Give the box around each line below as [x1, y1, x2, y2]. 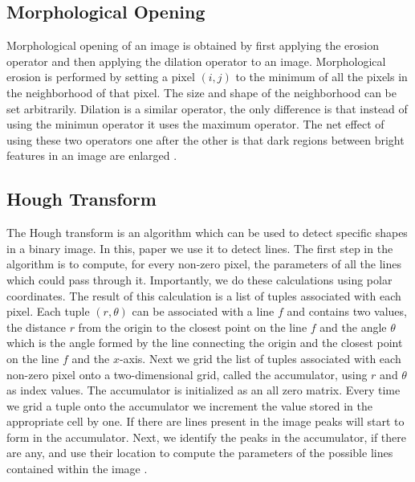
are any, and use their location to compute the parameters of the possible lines [6, 444, 393, 461]
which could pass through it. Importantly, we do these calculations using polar [6, 271, 393, 288]
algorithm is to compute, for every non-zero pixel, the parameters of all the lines [6, 255, 402, 272]
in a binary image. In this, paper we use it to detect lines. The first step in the [6, 239, 393, 256]
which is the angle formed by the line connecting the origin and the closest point [6, 334, 403, 351]
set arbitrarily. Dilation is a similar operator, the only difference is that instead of [6, 100, 408, 116]
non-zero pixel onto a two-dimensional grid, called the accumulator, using [6, 366, 368, 382]
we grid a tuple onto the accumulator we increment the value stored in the [6, 397, 372, 414]
